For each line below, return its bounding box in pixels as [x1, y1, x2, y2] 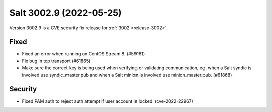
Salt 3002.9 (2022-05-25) [9, 7, 122, 18]
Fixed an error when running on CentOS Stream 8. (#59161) [22, 51, 145, 57]
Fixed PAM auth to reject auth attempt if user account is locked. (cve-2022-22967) [22, 98, 193, 104]
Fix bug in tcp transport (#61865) [22, 58, 91, 64]
